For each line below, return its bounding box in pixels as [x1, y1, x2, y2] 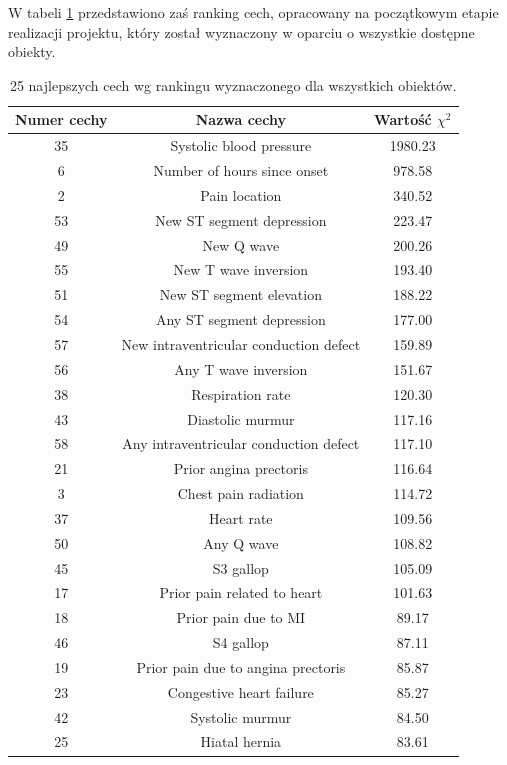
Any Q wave [203, 532, 279, 553]
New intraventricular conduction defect [121, 333, 361, 354]
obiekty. [8, 41, 56, 62]
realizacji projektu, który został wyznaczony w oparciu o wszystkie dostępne [8, 21, 475, 42]
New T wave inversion [173, 259, 309, 280]
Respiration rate [191, 383, 291, 404]
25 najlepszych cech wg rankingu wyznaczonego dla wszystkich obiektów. [9, 74, 457, 95]
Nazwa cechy [195, 109, 286, 130]
